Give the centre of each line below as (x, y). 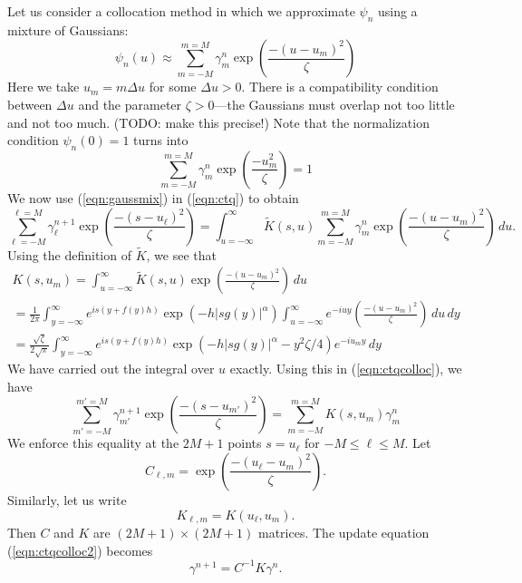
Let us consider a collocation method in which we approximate (181, 11)
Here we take (43, 87)
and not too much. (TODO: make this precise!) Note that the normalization (218, 122)
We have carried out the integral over (111, 369)
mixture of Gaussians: (68, 29)
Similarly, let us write (67, 499)
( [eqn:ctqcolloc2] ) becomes (80, 550)
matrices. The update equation (344, 532)
